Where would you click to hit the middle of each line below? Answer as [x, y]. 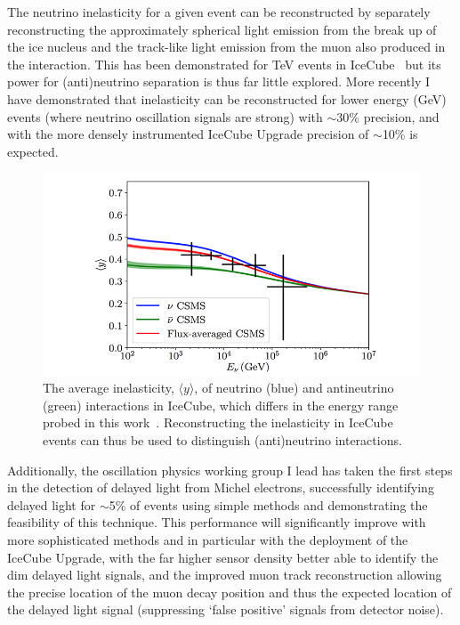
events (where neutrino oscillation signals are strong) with [165, 116]
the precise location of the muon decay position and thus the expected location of [230, 592]
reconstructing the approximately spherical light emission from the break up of [222, 29]
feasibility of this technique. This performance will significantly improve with [217, 522]
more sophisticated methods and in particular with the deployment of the [208, 540]
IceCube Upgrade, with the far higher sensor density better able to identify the [223, 557]
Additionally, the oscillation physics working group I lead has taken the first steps [230, 470]
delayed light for [52, 504]
